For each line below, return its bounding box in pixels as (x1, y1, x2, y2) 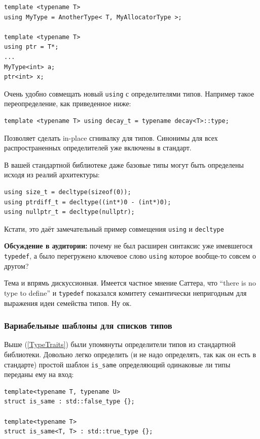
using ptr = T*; (4, 43, 59, 51)
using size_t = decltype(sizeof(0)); (4, 188, 131, 196)
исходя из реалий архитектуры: (4, 169, 100, 180)
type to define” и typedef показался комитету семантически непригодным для (4, 287, 247, 298)
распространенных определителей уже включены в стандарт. (4, 142, 192, 153)
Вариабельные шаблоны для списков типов (4, 319, 172, 332)
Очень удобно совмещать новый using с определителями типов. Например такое (4, 88, 254, 99)
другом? (4, 260, 29, 271)
